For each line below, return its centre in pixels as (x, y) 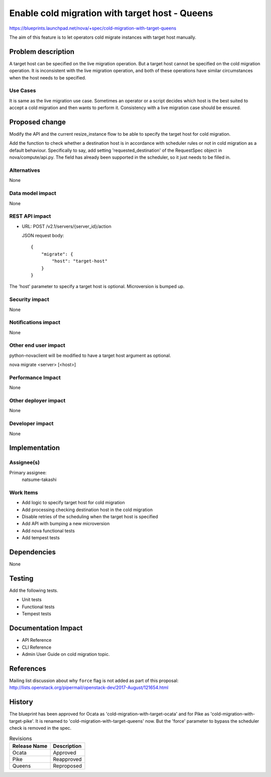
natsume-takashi (39, 479)
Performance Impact (35, 377)
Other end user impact (37, 345)
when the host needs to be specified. (48, 77)
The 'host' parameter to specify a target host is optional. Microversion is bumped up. (97, 286)
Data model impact (33, 193)
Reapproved (67, 759)
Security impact (29, 300)
